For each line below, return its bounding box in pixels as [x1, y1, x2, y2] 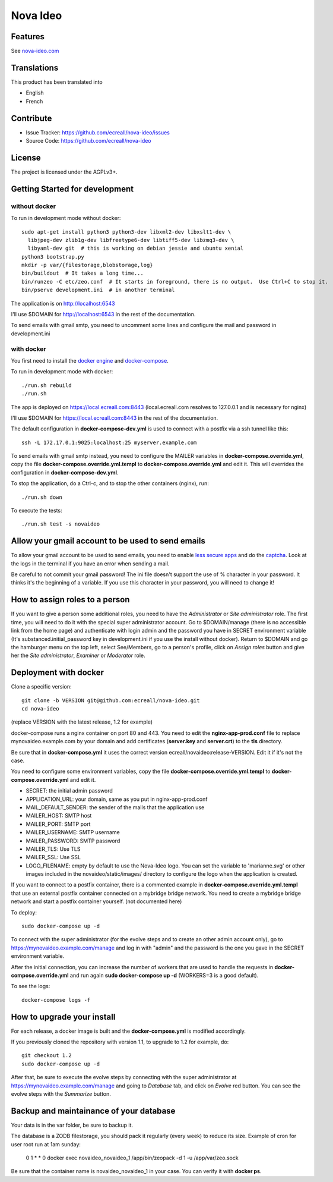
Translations [11, 62, 59, 73]
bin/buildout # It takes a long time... [21, 270, 144, 276]
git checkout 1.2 [21, 1052, 72, 1059]
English [26, 89, 44, 96]
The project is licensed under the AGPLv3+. [11, 168, 118, 175]
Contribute [11, 113, 52, 123]
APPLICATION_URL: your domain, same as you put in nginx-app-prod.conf [26, 796, 208, 803]
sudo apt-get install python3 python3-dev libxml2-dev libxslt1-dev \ [21, 228, 231, 235]
